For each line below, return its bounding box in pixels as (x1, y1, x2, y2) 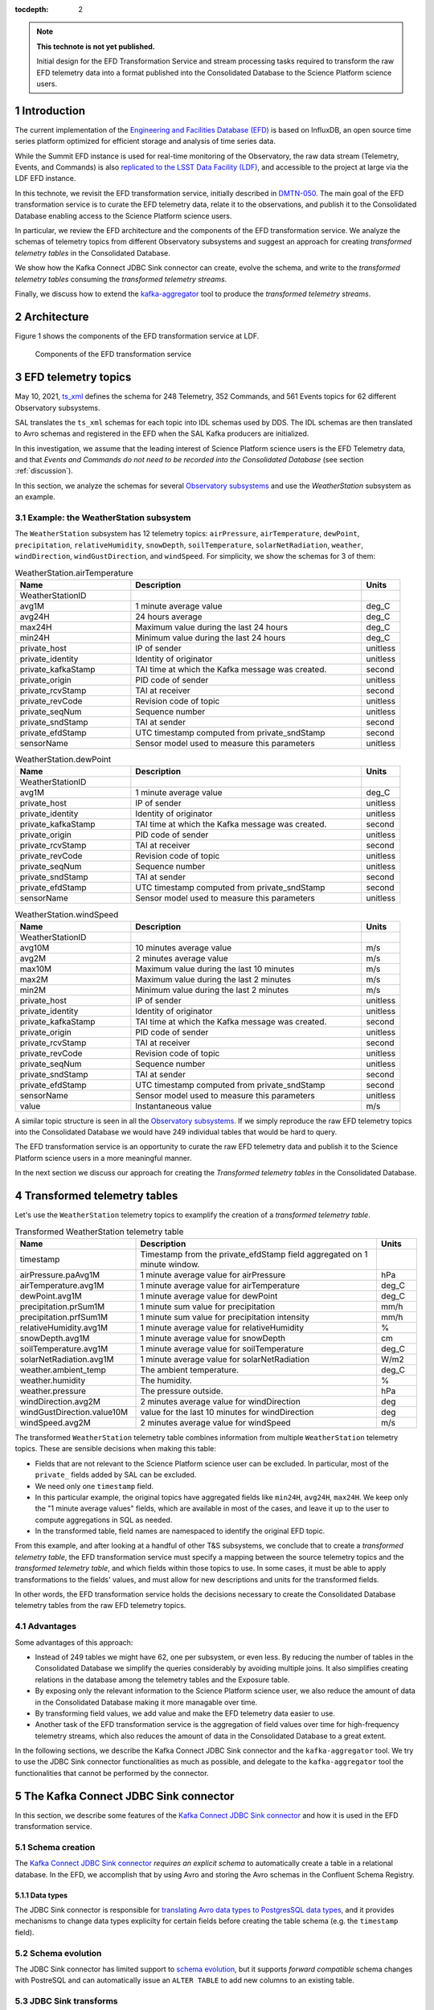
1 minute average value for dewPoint (140, 1290, 278, 1302)
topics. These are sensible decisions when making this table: (14, 1444, 217, 1454)
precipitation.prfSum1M (19, 1311, 108, 1323)
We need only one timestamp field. (35, 1481, 154, 1491)
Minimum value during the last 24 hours (135, 632, 286, 643)
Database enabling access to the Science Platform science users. (14, 211, 232, 220)
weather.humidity (19, 1375, 86, 1386)
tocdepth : (14, 5, 49, 14)
